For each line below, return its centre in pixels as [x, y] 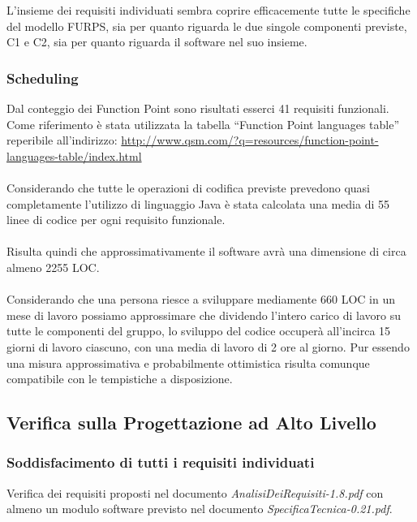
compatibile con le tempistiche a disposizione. [120, 379]
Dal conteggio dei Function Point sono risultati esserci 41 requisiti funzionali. [198, 108]
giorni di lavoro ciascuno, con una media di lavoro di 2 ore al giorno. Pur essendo [208, 346]
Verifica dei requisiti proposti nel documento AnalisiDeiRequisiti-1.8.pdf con [195, 492]
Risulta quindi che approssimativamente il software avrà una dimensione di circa [206, 251]
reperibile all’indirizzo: [62, 140]
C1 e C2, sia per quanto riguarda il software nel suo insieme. [157, 42]
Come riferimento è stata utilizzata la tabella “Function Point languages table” [203, 124]
